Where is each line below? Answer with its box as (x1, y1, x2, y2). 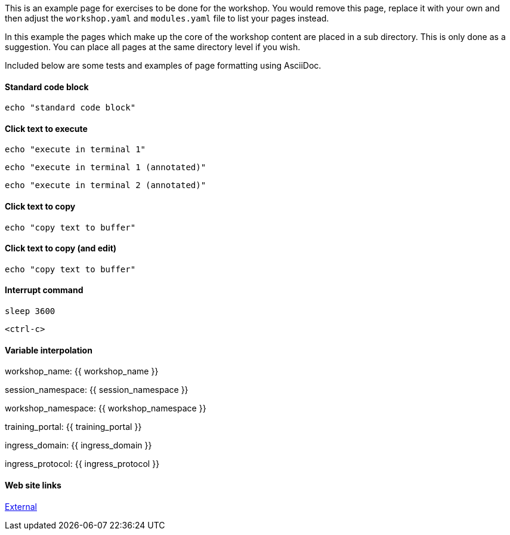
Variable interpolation (5, 345, 92, 355)
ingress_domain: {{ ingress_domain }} (5, 440, 152, 451)
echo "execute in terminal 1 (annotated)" (5, 162, 206, 173)
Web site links (5, 479, 61, 490)
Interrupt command (5, 285, 84, 296)
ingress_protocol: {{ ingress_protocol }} (5, 459, 160, 469)
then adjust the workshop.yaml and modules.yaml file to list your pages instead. (5, 13, 329, 23)
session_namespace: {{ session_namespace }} (5, 385, 188, 395)
